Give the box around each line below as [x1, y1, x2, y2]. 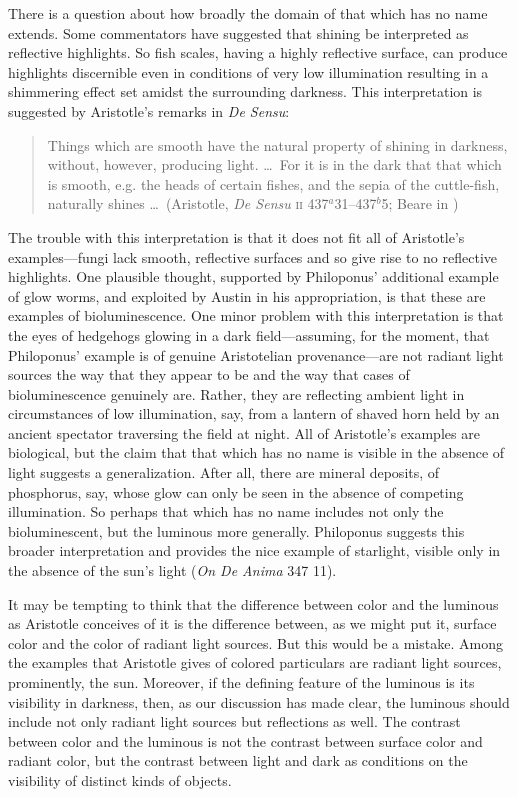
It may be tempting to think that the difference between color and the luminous [8, 593, 499, 614]
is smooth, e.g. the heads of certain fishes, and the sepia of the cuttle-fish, [47, 173, 500, 194]
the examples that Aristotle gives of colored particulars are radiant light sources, [8, 652, 502, 673]
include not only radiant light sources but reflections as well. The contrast [8, 711, 461, 732]
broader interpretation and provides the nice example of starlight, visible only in [8, 540, 501, 561]
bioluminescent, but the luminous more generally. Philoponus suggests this [8, 520, 465, 541]
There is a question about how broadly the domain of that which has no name [8, 3, 488, 23]
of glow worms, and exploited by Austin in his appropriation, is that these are [8, 285, 486, 306]
